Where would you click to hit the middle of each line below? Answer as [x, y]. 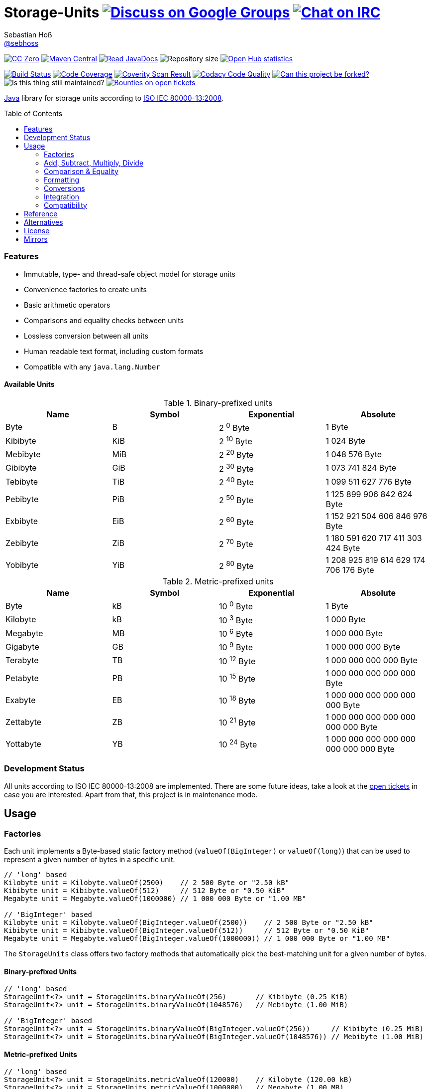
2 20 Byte [236, 454]
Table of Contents [33, 113]
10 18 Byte [237, 700]
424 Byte [343, 548]
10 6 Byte [236, 633]
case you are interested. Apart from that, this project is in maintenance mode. [131, 794]
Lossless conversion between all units [86, 336]
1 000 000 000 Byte [363, 647]
